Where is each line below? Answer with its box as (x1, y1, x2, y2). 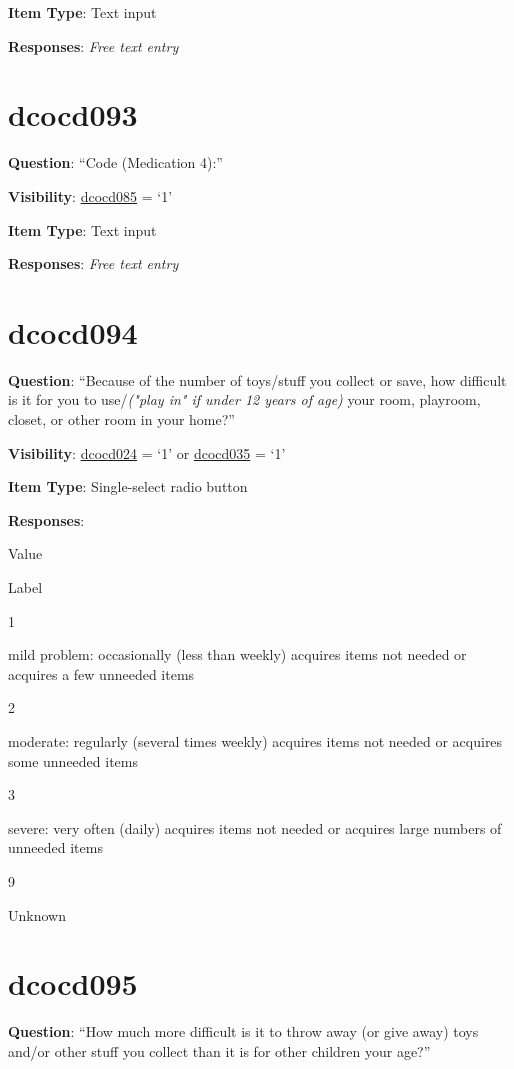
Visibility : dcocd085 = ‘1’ (8, 185, 173, 206)
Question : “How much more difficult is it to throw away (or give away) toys (8, 1021, 479, 1042)
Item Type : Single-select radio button (8, 476, 248, 497)
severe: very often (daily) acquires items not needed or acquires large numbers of (8, 817, 502, 838)
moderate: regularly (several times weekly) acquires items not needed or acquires (8, 730, 503, 751)
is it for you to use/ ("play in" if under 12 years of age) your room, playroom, (8, 389, 481, 410)
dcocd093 (8, 94, 138, 135)
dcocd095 (8, 963, 138, 1004)
